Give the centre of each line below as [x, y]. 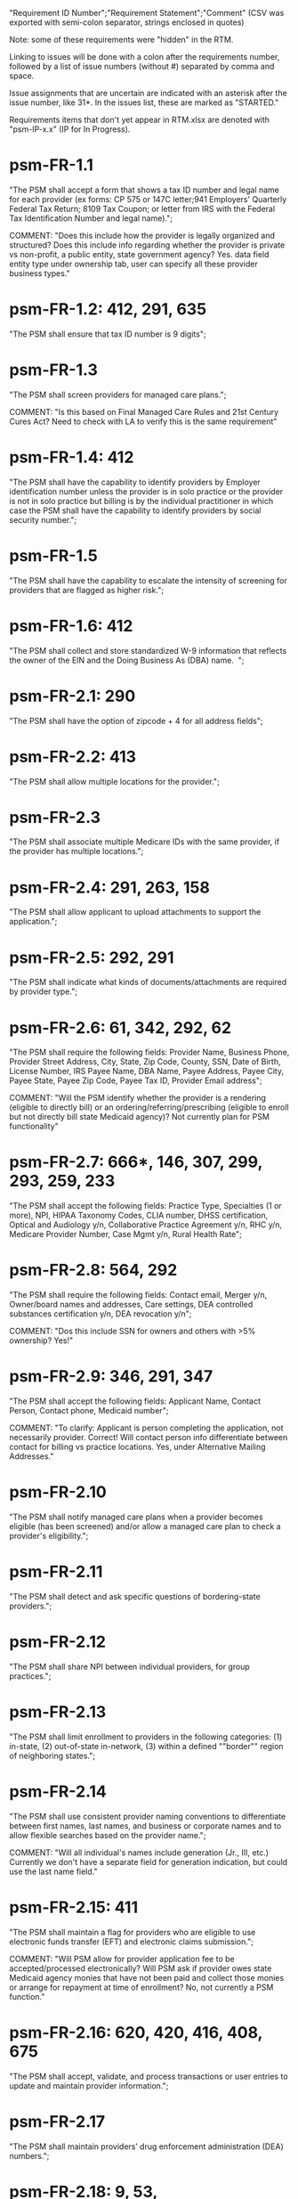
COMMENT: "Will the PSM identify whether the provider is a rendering [138, 1098]
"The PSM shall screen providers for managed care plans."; [118, 395]
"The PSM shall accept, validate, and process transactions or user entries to [149, 2076]
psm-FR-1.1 [51, 165]
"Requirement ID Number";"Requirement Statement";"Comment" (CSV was [147, 13]
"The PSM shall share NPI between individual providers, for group [130, 1666]
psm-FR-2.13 [58, 1712]
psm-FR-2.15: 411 [74, 1907]
